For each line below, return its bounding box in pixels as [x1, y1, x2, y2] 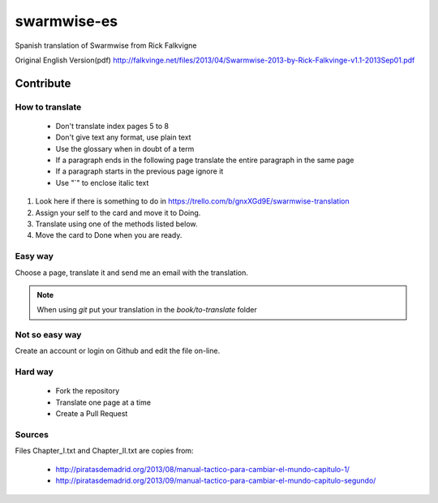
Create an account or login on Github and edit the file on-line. [15, 346, 221, 356]
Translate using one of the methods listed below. [35, 219, 198, 229]
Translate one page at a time [55, 398, 152, 407]
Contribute [15, 76, 71, 90]
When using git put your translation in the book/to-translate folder [36, 305, 257, 315]
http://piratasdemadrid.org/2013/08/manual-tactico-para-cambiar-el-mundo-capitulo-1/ [55, 464, 350, 474]
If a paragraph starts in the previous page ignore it [55, 166, 224, 176]
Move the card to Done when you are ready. [35, 230, 182, 240]
